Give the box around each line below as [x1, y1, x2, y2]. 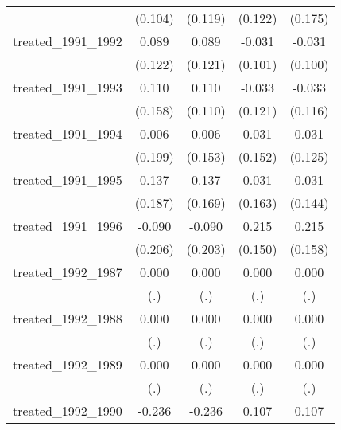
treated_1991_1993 [13, 78, 122, 96]
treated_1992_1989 [13, 355, 122, 373]
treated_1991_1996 [13, 217, 122, 235]
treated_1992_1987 [13, 263, 122, 281]
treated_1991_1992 [13, 32, 122, 50]
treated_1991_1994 [13, 124, 122, 143]
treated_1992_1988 [13, 309, 122, 327]
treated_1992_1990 [13, 401, 122, 420]
